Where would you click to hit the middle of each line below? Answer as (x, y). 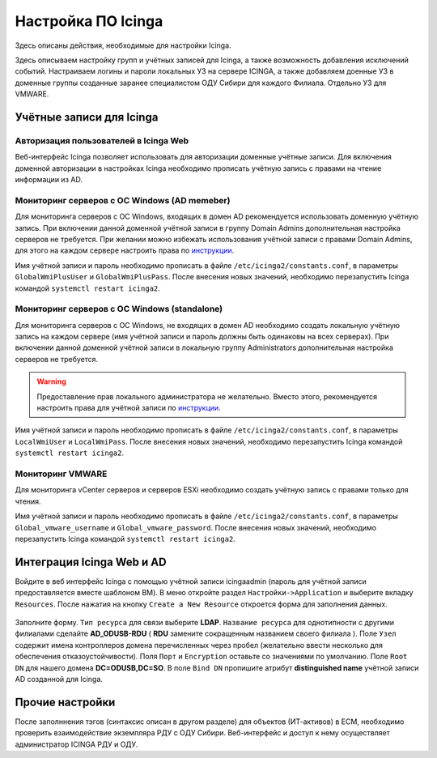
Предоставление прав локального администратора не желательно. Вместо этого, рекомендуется (207, 396)
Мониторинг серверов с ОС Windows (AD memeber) (123, 200)
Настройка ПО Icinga (89, 21)
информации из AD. (49, 180)
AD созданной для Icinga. (59, 679)
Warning (51, 381)
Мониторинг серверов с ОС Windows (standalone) (119, 309)
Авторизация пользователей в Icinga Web (102, 140)
